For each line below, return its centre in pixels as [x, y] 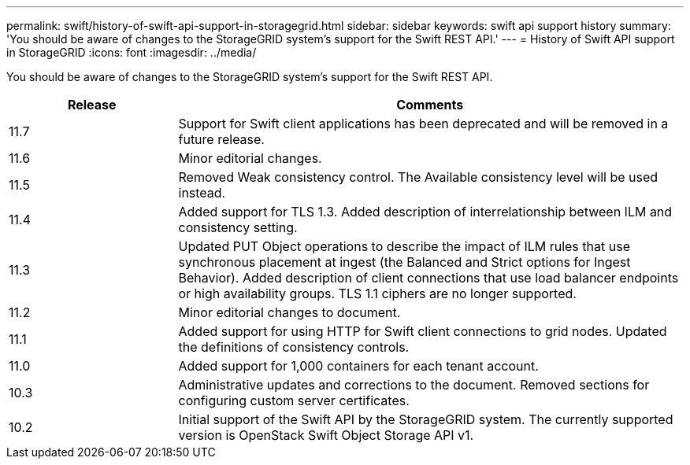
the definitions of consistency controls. [294, 347]
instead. [202, 193]
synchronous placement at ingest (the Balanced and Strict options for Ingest [404, 262]
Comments [430, 105]
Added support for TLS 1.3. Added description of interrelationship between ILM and [425, 212]
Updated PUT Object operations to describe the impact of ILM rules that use [404, 246]
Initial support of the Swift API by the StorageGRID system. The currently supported [426, 419]
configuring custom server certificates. [294, 400]
